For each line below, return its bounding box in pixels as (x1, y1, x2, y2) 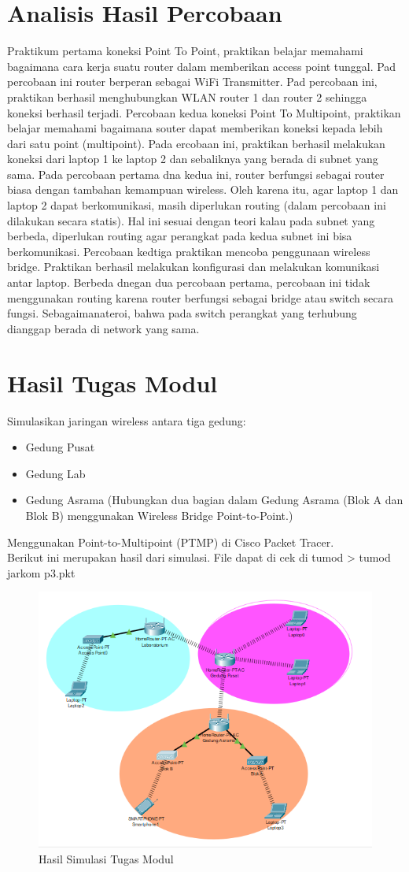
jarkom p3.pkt (7, 564, 76, 581)
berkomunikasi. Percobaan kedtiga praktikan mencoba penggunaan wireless (7, 243, 370, 259)
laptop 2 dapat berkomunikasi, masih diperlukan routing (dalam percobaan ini (7, 197, 386, 213)
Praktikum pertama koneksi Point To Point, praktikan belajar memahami (7, 43, 363, 59)
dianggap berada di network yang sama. (7, 320, 200, 336)
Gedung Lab (25, 465, 86, 481)
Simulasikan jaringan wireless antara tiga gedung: (7, 412, 246, 429)
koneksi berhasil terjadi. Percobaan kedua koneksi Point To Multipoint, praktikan (7, 104, 401, 121)
